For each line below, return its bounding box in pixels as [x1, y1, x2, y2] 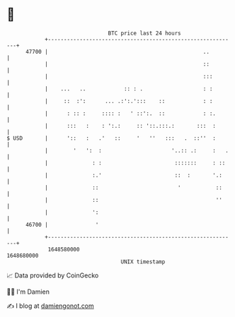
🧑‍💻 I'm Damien [6, 287, 50, 296]
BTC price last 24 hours [108, 30, 181, 37]
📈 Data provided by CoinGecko [6, 271, 99, 280]
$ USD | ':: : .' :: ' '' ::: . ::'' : [6, 134, 217, 142]
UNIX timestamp [120, 258, 166, 265]
